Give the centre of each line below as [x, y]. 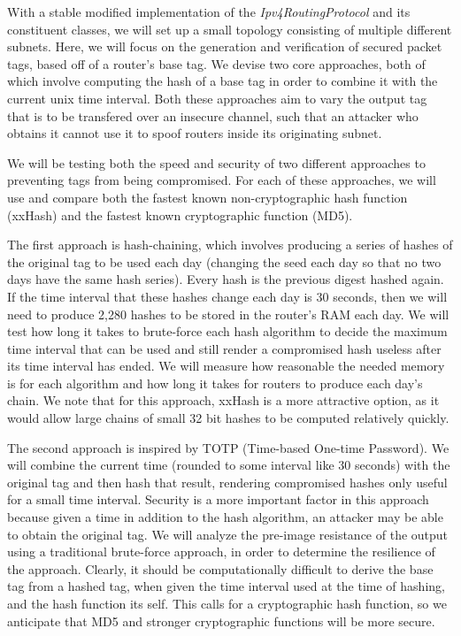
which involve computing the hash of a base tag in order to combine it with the [223, 81]
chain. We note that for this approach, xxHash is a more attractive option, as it [223, 400]
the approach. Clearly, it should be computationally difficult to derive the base [220, 568]
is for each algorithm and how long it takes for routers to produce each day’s [215, 383]
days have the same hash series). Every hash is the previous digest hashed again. [226, 279]
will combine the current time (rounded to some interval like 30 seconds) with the [229, 465]
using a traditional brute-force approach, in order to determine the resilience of [221, 552]
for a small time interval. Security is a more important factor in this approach [218, 499]
